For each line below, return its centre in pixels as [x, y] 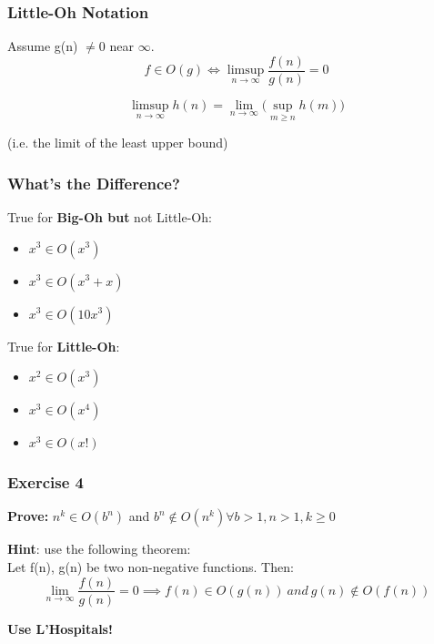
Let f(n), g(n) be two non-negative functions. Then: [151, 566]
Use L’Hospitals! [60, 628]
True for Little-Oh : [64, 346]
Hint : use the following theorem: [99, 549]
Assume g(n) [43, 46]
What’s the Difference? [94, 183]
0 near [116, 46]
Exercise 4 [45, 482]
